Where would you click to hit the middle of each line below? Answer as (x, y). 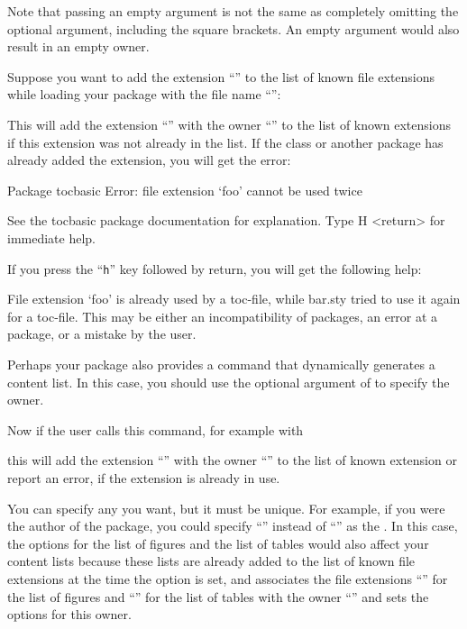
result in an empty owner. (78, 46)
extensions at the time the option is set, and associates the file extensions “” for (228, 578)
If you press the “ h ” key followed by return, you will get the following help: (215, 268)
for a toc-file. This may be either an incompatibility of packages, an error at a (223, 316)
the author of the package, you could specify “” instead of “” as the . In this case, (233, 526)
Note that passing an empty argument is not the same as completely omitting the (233, 11)
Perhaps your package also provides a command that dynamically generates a (221, 364)
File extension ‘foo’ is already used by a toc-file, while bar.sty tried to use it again (234, 299)
